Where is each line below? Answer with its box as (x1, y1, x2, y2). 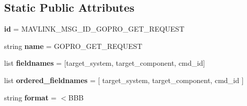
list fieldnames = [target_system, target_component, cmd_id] (4, 58, 205, 68)
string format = (4, 92, 57, 102)
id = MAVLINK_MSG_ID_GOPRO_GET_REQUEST (4, 23, 185, 34)
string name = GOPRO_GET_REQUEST (4, 40, 143, 51)
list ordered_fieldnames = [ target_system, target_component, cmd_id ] (4, 74, 244, 85)
